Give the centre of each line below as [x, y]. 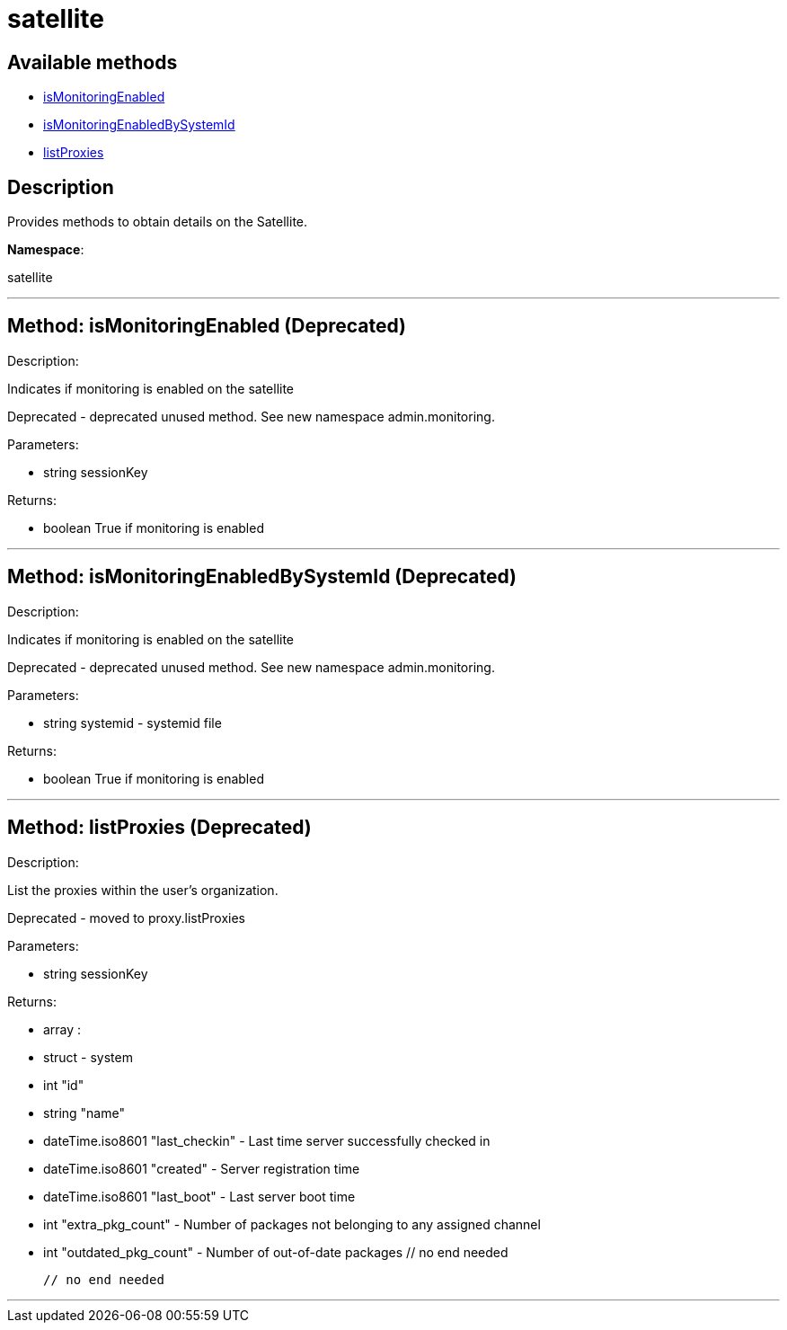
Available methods [93, 62]
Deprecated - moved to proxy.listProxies [126, 918]
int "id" [64, 1085]
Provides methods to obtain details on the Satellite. [158, 222]
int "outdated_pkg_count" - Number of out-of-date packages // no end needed [276, 1252]
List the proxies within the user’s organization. [143, 890]
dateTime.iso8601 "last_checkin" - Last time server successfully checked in [267, 1140]
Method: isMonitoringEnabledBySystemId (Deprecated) [262, 577]
